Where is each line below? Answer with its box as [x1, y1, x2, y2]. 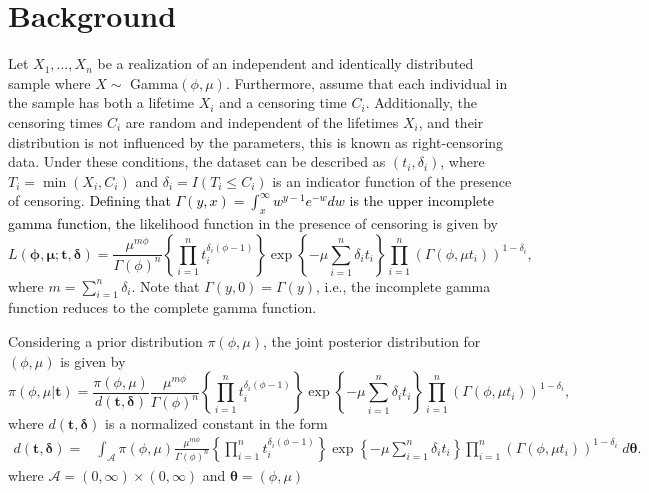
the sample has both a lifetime [8, 92, 195, 113]
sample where [8, 72, 91, 93]
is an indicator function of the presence [272, 170, 512, 191]
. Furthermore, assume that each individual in [225, 72, 508, 93]
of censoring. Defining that [8, 190, 171, 211]
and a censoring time [219, 92, 347, 113]
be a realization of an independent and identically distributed [97, 53, 474, 74]
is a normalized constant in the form [105, 413, 328, 434]
